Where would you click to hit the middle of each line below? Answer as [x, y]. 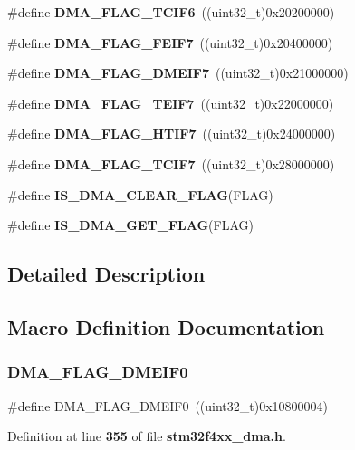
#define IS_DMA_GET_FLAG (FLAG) [130, 225]
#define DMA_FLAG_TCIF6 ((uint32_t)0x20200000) [171, 12]
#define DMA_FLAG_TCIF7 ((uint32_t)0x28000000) [171, 163]
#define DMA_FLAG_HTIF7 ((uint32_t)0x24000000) [172, 134]
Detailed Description [106, 274]
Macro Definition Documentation [166, 326]
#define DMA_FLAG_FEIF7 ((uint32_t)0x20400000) [170, 42]
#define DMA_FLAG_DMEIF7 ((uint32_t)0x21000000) [178, 73]
